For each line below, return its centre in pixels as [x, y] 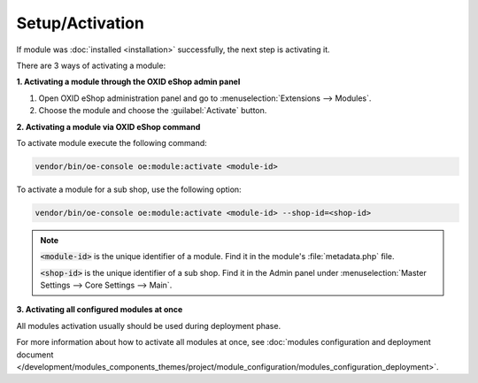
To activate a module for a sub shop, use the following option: [129, 189]
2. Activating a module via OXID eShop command [108, 126]
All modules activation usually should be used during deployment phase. [149, 326]
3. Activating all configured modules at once [100, 310]
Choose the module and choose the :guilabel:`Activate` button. [153, 111]
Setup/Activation [81, 23]
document [35, 355]
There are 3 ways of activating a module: [91, 65]
